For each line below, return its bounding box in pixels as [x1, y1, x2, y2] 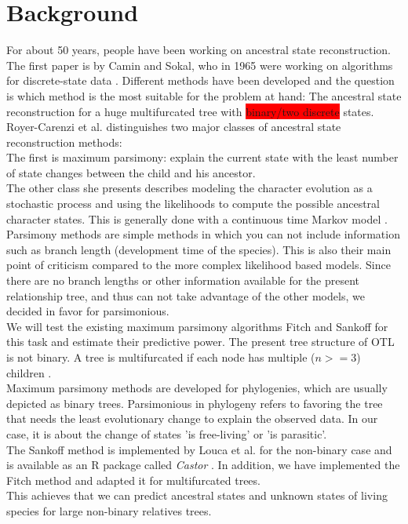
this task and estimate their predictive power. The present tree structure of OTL [6, 333, 395, 350]
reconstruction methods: [6, 133, 122, 150]
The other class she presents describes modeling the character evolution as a [6, 180, 373, 196]
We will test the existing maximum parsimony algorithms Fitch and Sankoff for [6, 318, 388, 334]
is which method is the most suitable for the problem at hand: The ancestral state [6, 87, 402, 104]
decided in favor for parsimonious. [6, 303, 169, 319]
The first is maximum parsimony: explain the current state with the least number [6, 149, 399, 166]
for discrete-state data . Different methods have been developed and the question [6, 72, 395, 89]
